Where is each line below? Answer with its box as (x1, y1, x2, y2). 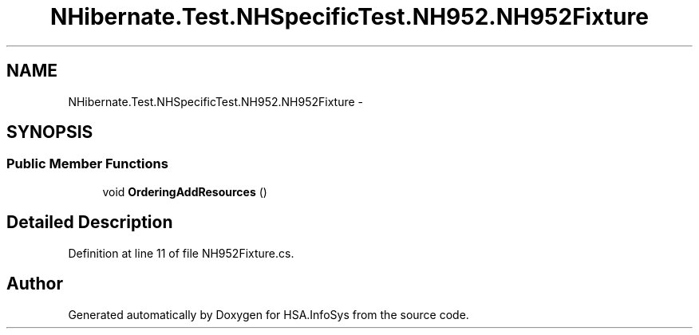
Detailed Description (6, 212, 173, 233)
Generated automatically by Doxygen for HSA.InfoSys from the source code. (68, 307, 469, 321)
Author (6, 274, 63, 294)
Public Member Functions (6, 156, 168, 172)
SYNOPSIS (6, 122, 93, 143)
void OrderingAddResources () (102, 184, 267, 199)
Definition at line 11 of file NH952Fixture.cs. (68, 246, 294, 260)
